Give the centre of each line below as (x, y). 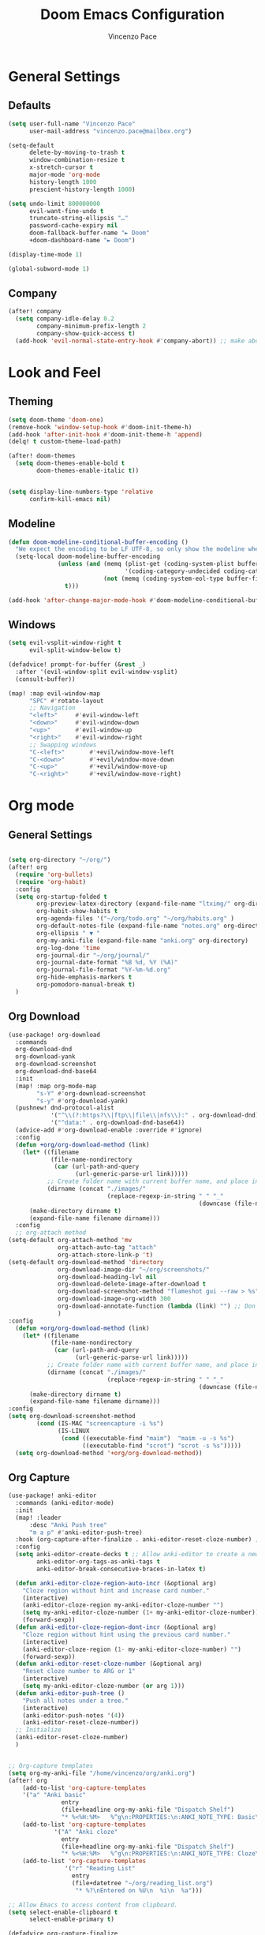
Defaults (30, 105)
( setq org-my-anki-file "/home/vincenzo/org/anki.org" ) (102, 1773)
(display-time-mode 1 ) (45, 254)
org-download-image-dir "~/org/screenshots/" (134, 1269)
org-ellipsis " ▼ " (69, 933)
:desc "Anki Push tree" (68, 1525)
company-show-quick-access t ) (86, 334)
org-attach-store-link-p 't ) (106, 1255)
